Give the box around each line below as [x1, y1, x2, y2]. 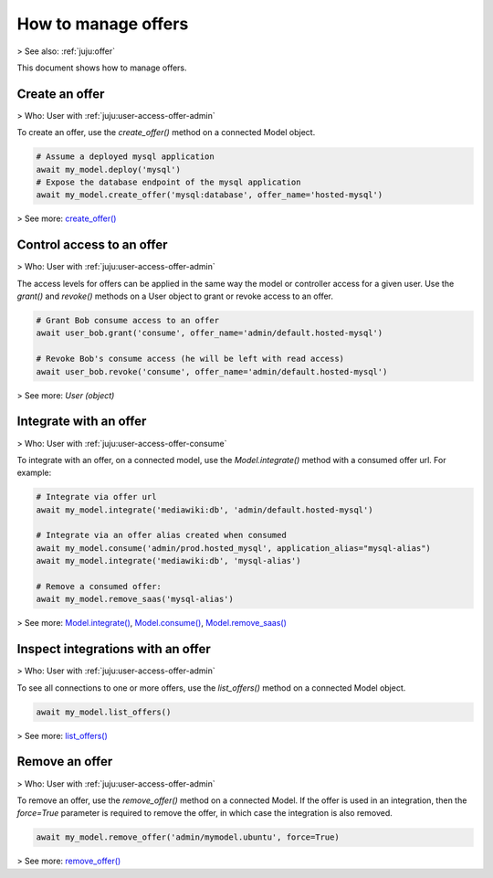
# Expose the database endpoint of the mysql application [36, 177, 301, 187]
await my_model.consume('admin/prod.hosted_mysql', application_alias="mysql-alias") [36, 543, 431, 553]
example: [16, 467, 52, 479]
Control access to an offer [16, 238, 168, 253]
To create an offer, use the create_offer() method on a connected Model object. [16, 127, 316, 138]
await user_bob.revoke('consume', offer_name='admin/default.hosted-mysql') [36, 366, 388, 376]
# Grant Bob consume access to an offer [36, 315, 219, 326]
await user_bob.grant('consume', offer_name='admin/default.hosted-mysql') [36, 328, 383, 338]
